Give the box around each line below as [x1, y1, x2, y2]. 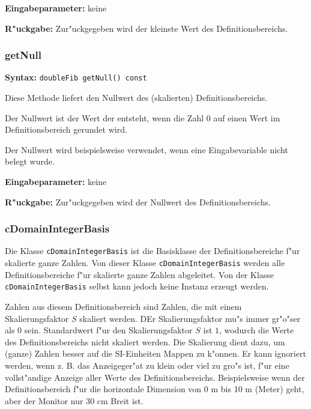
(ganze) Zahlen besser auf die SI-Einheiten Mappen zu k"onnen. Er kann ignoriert [5, 347, 306, 360]
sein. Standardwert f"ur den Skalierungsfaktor [24, 324, 193, 336]
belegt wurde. [5, 155, 55, 168]
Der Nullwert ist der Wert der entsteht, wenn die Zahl [5, 111, 204, 124]
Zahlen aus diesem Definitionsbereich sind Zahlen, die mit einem [5, 300, 242, 312]
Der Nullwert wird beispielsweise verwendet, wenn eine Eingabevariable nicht [5, 143, 288, 156]
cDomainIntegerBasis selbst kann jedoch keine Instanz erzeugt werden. [5, 280, 269, 292]
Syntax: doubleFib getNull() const [5, 71, 147, 83]
